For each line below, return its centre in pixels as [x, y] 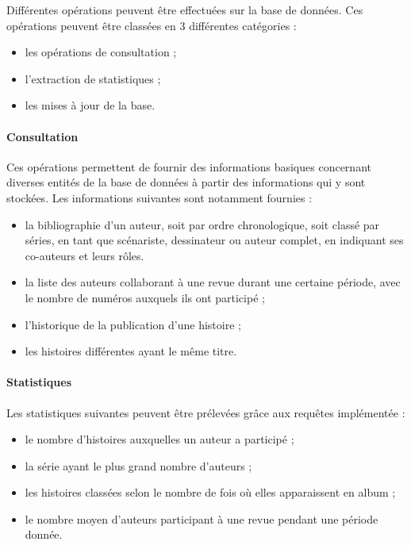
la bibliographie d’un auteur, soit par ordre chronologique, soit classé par [202, 224]
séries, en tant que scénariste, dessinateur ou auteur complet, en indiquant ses [214, 240]
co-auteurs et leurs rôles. [85, 255]
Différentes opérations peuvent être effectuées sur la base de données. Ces [185, 10]
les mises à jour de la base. [90, 105]
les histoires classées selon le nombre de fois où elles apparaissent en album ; [210, 492]
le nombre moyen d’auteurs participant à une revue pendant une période [202, 518]
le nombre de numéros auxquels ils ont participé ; [145, 297]
